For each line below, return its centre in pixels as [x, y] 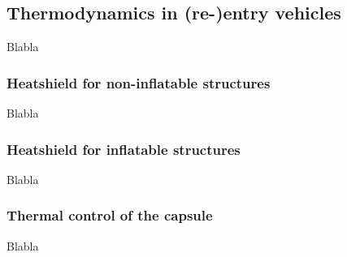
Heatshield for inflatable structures [124, 149]
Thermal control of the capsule [110, 215]
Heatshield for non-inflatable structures [139, 82]
